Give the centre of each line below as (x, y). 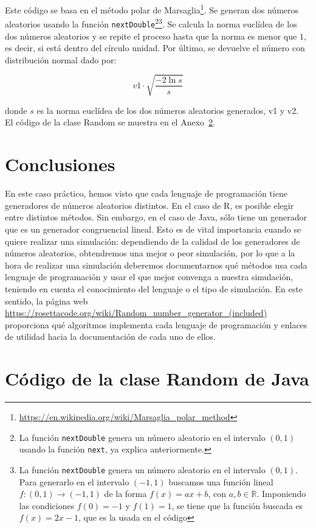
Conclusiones (60, 164)
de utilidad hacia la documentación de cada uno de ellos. (110, 336)
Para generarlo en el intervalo (74, 481)
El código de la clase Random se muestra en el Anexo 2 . (110, 122)
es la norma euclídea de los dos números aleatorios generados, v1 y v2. (168, 110)
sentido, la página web (46, 301)
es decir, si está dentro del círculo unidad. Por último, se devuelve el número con (155, 48)
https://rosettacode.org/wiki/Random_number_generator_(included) (136, 313)
